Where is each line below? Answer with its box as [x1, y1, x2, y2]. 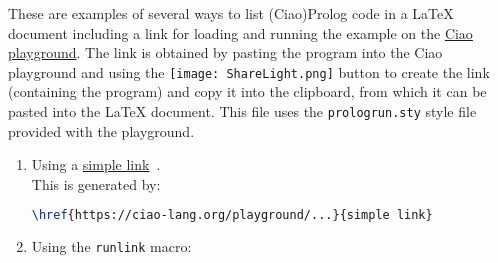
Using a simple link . [31, 154, 161, 175]
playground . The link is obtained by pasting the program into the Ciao [8, 42, 443, 63]
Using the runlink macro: [31, 236, 192, 257]
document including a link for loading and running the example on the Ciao [8, 22, 473, 43]
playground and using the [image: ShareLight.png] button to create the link [8, 61, 490, 82]
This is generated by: [31, 173, 161, 194]
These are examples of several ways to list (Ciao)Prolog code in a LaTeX [8, 3, 454, 23]
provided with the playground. [8, 120, 195, 141]
